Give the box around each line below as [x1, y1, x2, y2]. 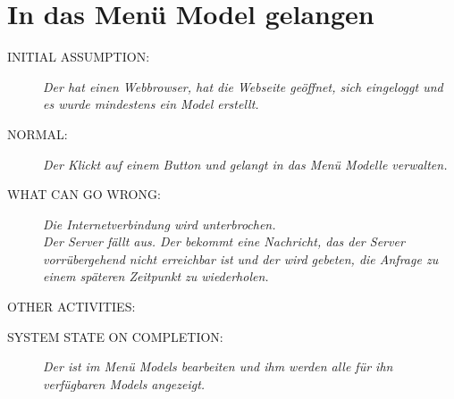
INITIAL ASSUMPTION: [7, 47, 150, 66]
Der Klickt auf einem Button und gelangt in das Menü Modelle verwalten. [43, 154, 448, 173]
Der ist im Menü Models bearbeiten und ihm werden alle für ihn [43, 357, 393, 376]
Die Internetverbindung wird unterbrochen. [43, 214, 276, 233]
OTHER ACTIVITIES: [7, 297, 136, 316]
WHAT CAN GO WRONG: [7, 185, 161, 204]
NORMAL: [7, 124, 68, 143]
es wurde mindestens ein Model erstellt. [43, 95, 259, 113]
